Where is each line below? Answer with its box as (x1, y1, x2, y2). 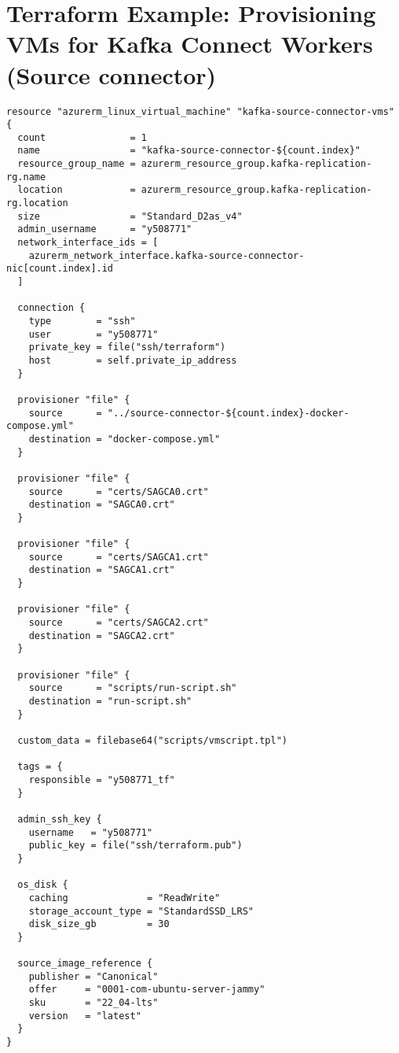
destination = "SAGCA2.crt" (28, 630, 175, 641)
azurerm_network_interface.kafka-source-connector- (28, 249, 305, 261)
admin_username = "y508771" (17, 224, 192, 235)
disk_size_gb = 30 (28, 918, 170, 930)
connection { (17, 302, 86, 314)
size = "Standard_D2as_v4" (17, 210, 243, 222)
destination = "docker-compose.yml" (28, 433, 221, 445)
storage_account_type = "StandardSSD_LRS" (28, 905, 254, 917)
